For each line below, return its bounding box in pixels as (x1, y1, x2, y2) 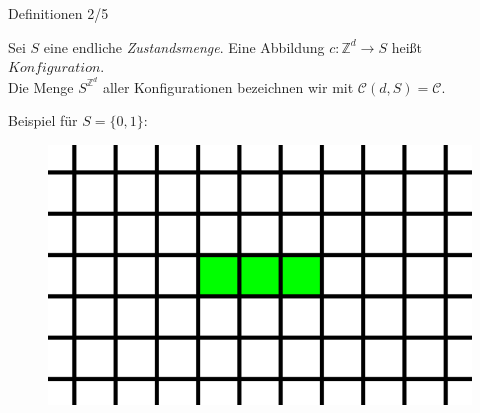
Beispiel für (8, 110, 78, 131)
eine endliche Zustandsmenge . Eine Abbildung (43, 36, 325, 57)
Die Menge (8, 76, 74, 97)
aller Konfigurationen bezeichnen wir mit (102, 76, 354, 97)
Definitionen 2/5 (8, 3, 109, 23)
